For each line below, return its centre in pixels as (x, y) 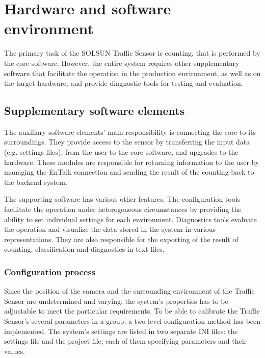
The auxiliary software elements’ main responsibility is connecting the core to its (130, 132)
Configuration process (50, 271)
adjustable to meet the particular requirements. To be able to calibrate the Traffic (132, 311)
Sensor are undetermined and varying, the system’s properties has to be (116, 301)
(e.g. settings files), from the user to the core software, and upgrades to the (121, 152)
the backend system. (36, 182)
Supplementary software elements (95, 111)
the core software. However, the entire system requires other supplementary (122, 63)
